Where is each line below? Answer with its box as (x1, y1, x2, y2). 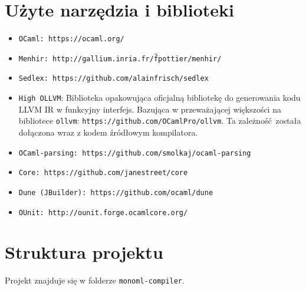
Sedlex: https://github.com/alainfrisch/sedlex (18, 74, 209, 83)
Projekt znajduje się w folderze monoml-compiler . (5, 274, 185, 286)
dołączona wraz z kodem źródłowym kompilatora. (18, 126, 198, 138)
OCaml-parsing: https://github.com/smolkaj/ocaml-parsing (18, 149, 251, 157)
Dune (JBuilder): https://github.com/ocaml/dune (18, 188, 213, 197)
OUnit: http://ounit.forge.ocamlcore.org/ (18, 208, 188, 217)
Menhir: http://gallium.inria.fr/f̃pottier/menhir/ (18, 54, 222, 63)
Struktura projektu (5, 240, 163, 264)
